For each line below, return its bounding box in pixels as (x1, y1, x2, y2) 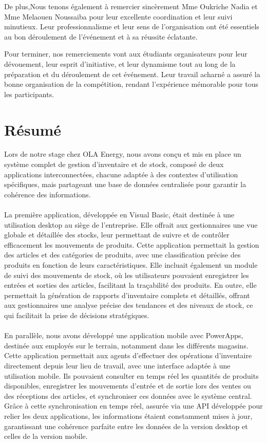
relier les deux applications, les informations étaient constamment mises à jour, (4, 410, 253, 421)
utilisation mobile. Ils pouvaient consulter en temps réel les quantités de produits (4, 370, 259, 381)
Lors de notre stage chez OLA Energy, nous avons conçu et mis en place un (4, 149, 241, 159)
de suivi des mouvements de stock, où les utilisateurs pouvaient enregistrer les (4, 269, 249, 280)
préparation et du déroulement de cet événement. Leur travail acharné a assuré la (4, 68, 260, 79)
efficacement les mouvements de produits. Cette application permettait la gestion (4, 239, 259, 250)
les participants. (4, 88, 54, 99)
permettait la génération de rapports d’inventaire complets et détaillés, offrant (4, 289, 250, 300)
